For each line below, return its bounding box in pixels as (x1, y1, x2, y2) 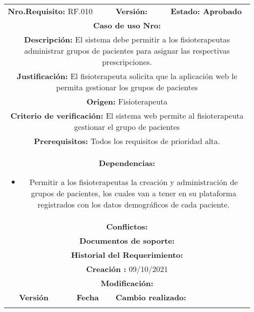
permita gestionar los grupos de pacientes (56, 82, 198, 93)
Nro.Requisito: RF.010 (8, 5, 93, 17)
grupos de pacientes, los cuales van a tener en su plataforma (31, 187, 236, 199)
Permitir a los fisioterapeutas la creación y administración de (29, 176, 238, 187)
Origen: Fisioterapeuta (86, 96, 168, 107)
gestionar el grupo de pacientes (74, 121, 180, 132)
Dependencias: (99, 157, 155, 168)
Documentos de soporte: (79, 235, 175, 246)
